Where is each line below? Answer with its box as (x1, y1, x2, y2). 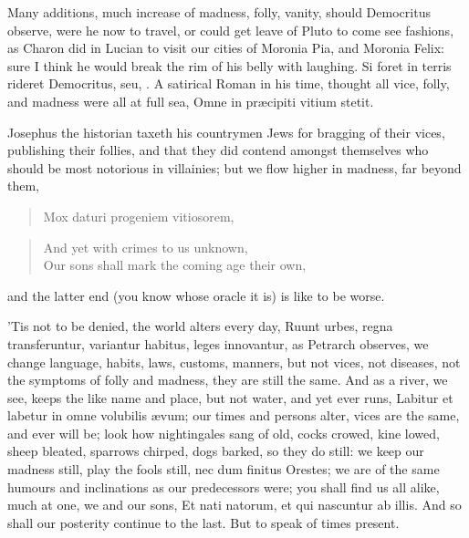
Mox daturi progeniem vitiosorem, (43, 206, 234, 225)
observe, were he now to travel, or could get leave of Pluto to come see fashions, (7, 20, 454, 39)
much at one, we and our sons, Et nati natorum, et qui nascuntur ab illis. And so (7, 495, 462, 514)
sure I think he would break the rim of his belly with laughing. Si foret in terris (7, 56, 452, 75)
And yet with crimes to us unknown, (43, 237, 248, 256)
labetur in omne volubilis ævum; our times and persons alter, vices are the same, (7, 406, 460, 425)
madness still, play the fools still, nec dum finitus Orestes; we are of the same (7, 460, 440, 479)
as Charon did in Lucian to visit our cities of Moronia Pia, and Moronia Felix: (7, 38, 444, 57)
